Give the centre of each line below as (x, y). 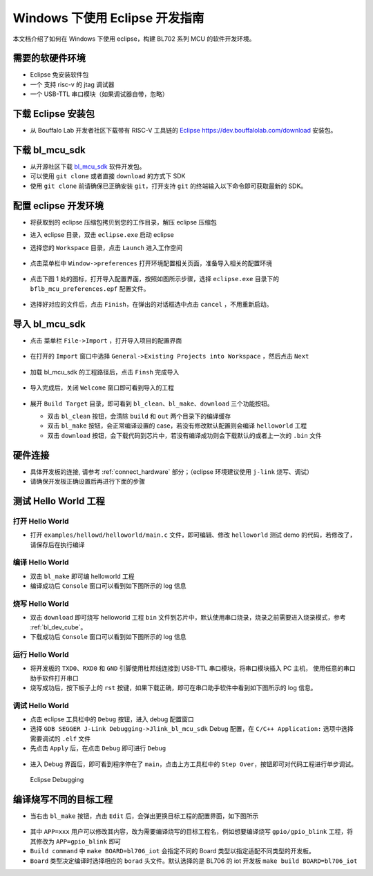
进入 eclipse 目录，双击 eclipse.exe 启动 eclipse (102, 235)
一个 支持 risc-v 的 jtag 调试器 (72, 84)
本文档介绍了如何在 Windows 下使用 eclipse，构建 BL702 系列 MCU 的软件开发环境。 (134, 39)
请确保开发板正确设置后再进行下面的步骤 (87, 482)
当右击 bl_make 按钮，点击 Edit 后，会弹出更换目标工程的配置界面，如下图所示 (144, 816)
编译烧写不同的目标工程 (63, 799)
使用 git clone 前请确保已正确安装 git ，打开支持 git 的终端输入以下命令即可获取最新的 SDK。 (169, 186)
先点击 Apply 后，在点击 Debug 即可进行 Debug (98, 748)
